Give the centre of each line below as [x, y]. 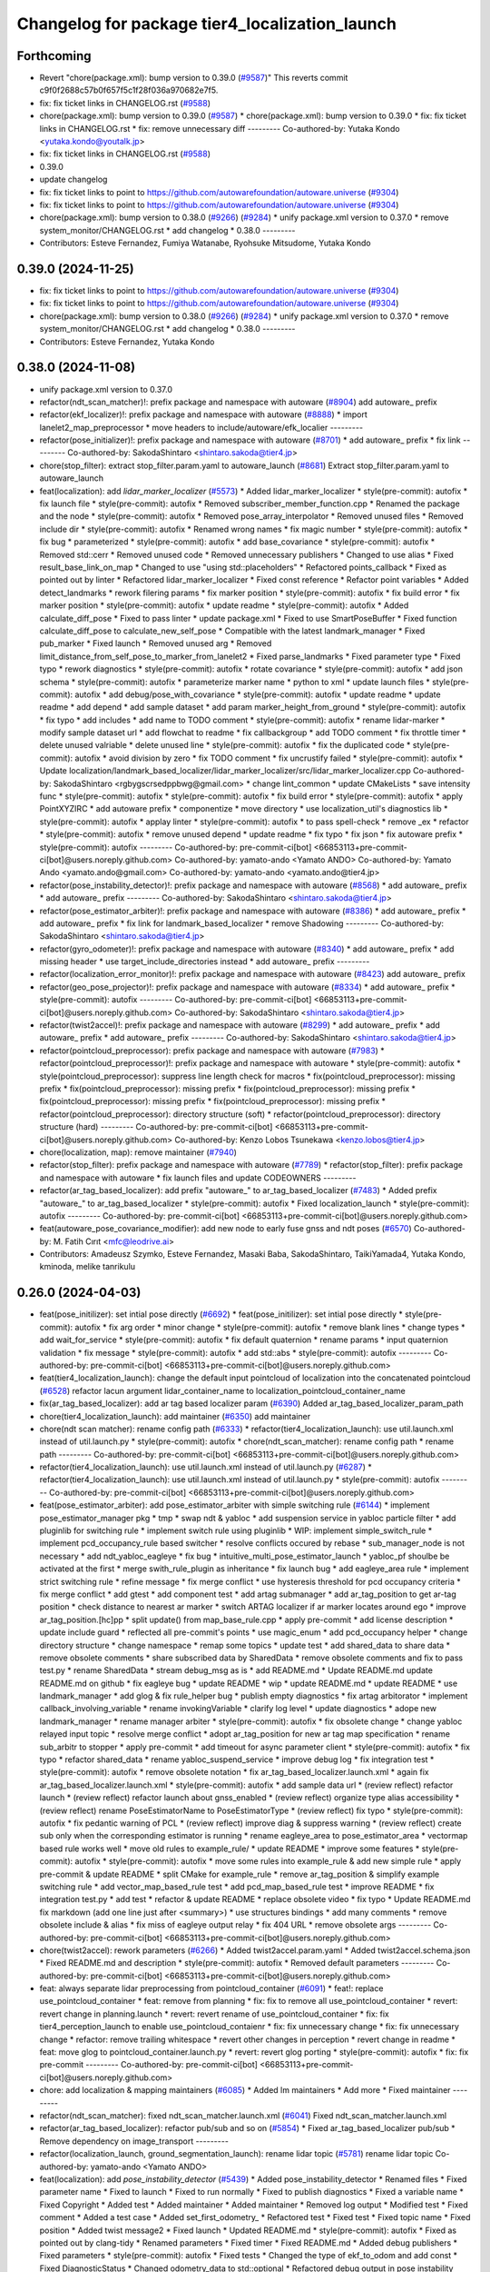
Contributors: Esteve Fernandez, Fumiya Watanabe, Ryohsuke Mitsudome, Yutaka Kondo [205, 243]
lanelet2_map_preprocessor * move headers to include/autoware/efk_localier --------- [201, 427]
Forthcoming [54, 56]
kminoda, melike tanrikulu [88, 1267]
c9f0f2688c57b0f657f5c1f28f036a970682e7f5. [129, 90]
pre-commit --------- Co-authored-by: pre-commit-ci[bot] [149, 2065]
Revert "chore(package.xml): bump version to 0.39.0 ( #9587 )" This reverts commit [194, 78]
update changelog [73, 179]
